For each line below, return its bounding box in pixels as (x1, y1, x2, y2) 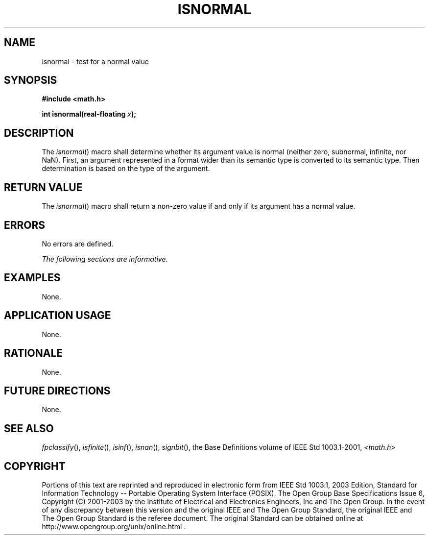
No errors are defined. (42, 239, 114, 248)
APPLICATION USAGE (4, 309, 111, 322)
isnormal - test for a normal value (42, 57, 149, 66)
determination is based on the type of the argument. (42, 164, 210, 173)
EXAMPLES (4, 271, 61, 284)
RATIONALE (4, 347, 63, 360)
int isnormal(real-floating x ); (42, 110, 136, 119)
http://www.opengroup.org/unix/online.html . (42, 522, 186, 531)
